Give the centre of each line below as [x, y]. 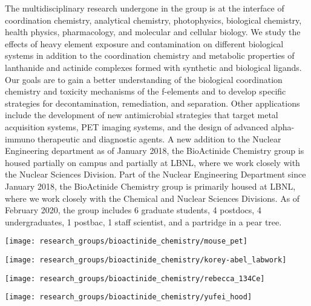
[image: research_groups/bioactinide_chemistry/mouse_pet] [126, 241]
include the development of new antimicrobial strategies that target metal [142, 115]
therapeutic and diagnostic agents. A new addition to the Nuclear [159, 138]
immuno [20, 138]
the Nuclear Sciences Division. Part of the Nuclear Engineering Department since [155, 174]
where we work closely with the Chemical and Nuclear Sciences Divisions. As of [152, 198]
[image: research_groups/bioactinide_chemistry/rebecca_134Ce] [135, 278]
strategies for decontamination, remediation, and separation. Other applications [152, 103]
